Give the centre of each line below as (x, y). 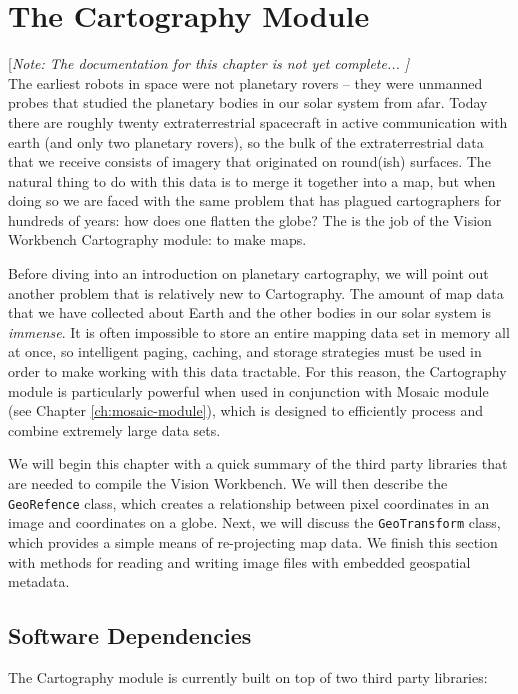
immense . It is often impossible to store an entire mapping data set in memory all (259, 331)
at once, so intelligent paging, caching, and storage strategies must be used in (245, 351)
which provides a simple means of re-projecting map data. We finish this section (253, 541)
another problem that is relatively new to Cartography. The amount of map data (256, 292)
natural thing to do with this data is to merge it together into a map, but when (252, 180)
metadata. (39, 581)
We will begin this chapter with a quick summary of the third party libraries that (258, 463)
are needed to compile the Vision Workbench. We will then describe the (228, 483)
